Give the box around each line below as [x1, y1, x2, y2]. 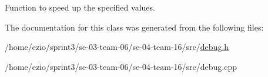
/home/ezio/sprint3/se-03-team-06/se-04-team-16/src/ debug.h [5, 41, 229, 53]
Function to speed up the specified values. [5, 1, 155, 13]
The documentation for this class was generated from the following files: [5, 21, 264, 33]
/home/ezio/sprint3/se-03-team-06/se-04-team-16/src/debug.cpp [5, 60, 237, 72]
